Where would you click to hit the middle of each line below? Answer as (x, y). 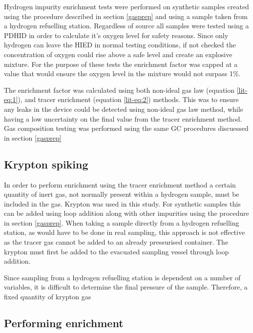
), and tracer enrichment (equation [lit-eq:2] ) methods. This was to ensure (128, 99)
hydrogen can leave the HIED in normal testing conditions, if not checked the (120, 45)
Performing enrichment (64, 323)
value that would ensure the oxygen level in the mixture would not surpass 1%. (122, 73)
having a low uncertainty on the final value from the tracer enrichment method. (123, 118)
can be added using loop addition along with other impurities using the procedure (126, 213)
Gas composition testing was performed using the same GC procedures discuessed (126, 128)
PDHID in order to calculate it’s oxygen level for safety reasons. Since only (116, 35)
